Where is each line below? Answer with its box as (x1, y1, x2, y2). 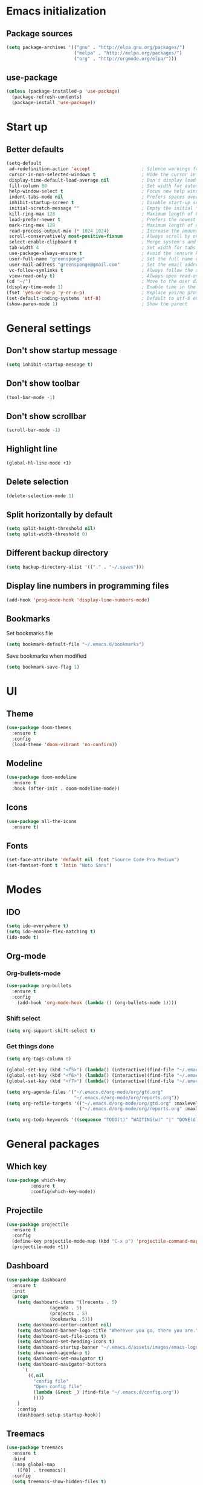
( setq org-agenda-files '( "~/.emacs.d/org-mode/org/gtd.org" (6, 1089, 164, 1095)
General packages (6, 1137, 100, 1151)
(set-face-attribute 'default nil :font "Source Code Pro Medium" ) (6, 857, 180, 863)
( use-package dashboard (6, 1277, 66, 1283)
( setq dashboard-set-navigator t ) (17, 1355, 104, 1362)
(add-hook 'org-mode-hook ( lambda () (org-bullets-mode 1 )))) (17, 999, 177, 1006)
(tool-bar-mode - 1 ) (6, 394, 56, 400)
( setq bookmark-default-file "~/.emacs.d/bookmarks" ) (6, 641, 145, 647)
